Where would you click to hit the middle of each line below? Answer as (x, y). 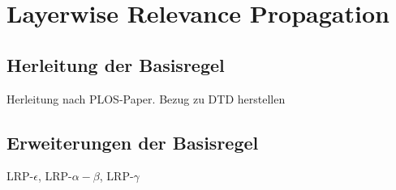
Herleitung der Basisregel (116, 64)
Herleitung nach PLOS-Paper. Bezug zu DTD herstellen (146, 98)
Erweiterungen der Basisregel (133, 142)
